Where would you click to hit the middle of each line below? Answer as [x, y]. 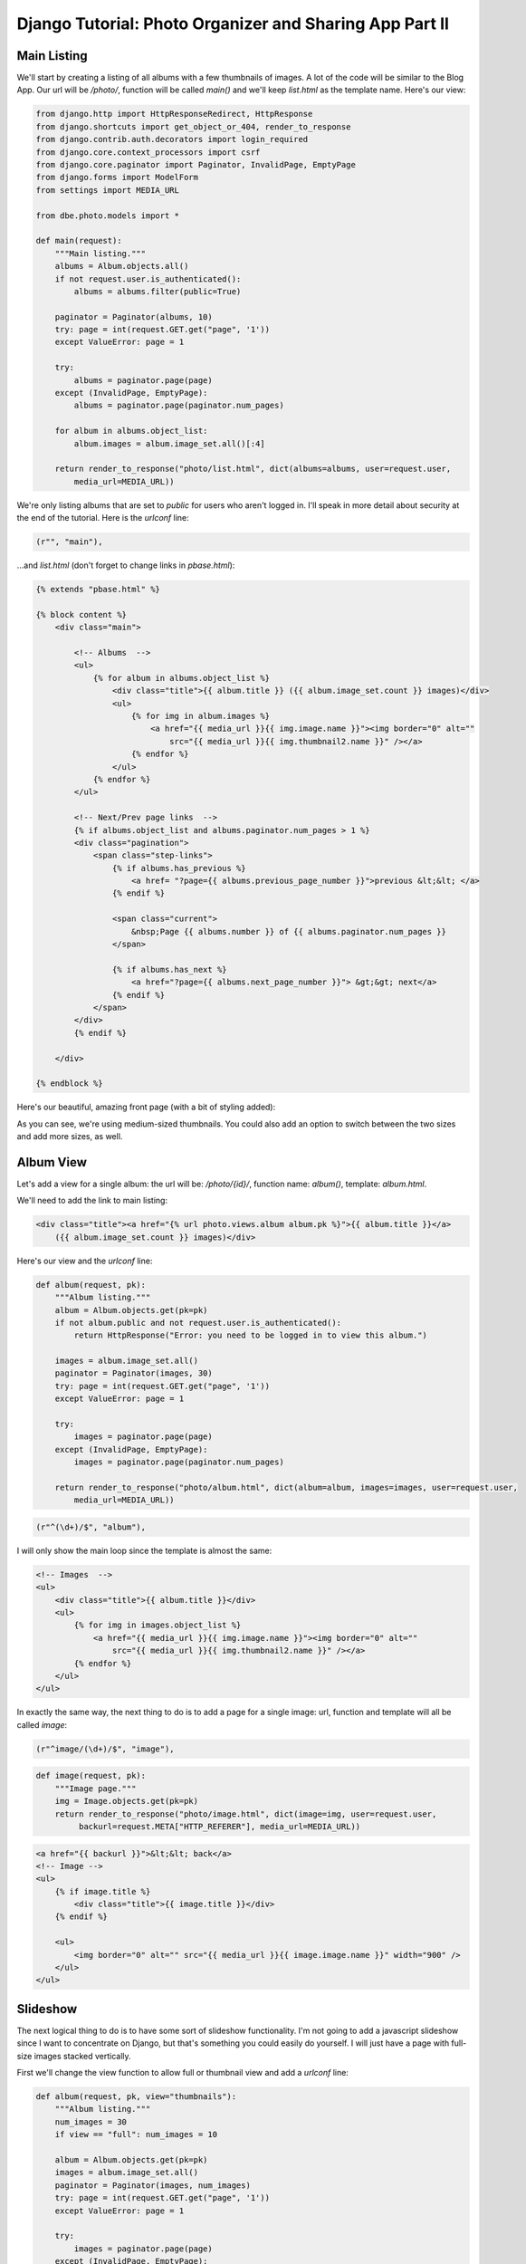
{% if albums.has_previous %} [179, 868]
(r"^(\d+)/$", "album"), [91, 1527]
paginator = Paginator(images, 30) [134, 1373]
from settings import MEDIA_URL [108, 190]
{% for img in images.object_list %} [158, 1625]
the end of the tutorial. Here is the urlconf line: [103, 518]
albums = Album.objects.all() [122, 266]
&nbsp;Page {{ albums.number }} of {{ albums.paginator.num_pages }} [289, 931]
